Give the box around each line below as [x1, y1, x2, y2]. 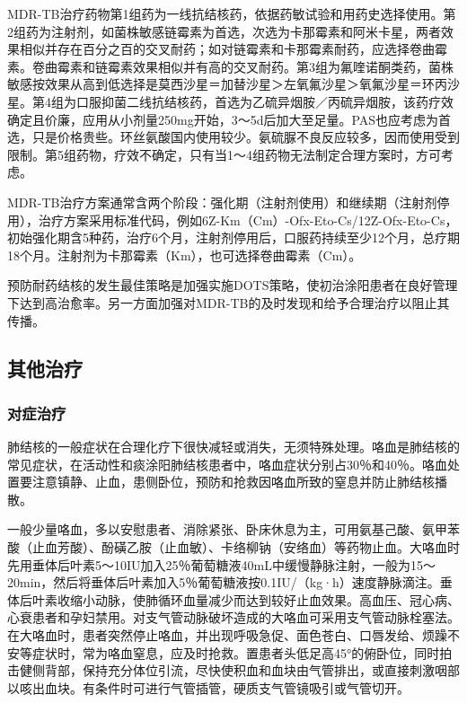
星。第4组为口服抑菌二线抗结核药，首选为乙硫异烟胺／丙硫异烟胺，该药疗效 [7, 92, 454, 110]
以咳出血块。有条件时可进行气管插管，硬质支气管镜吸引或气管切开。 [7, 678, 410, 697]
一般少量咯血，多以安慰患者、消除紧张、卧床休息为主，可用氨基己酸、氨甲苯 [7, 520, 460, 539]
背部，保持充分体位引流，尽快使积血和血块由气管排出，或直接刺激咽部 [44, 661, 460, 680]
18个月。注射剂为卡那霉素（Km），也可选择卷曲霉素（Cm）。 [7, 245, 362, 264]
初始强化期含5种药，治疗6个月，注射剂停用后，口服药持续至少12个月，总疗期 [7, 228, 460, 247]
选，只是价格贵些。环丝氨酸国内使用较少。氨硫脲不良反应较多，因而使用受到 [7, 127, 460, 146]
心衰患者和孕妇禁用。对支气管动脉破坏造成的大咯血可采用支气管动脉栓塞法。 [7, 608, 460, 627]
